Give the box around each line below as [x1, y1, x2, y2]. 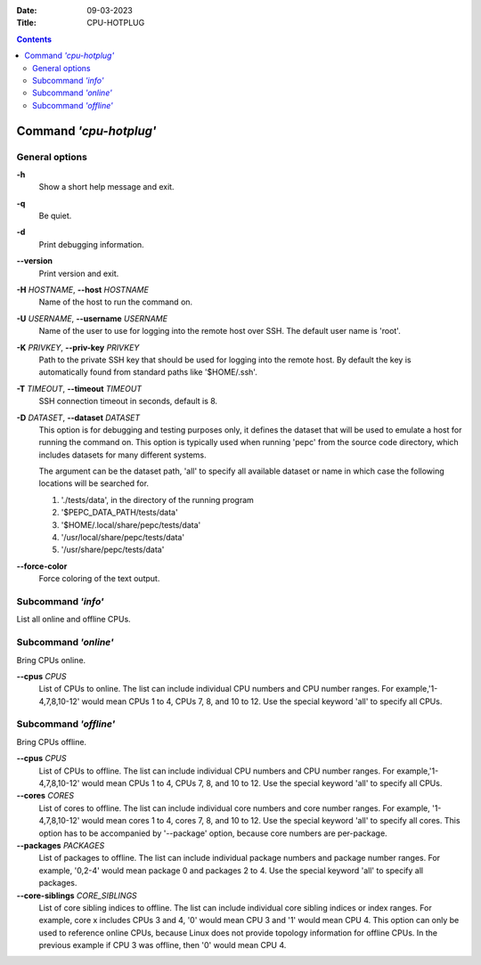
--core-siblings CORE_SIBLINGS [16, 890, 137, 901]
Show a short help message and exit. [38, 182, 175, 192]
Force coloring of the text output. [38, 573, 160, 584]
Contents [16, 34, 53, 45]
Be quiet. [38, 210, 72, 222]
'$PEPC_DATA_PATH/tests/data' [61, 507, 178, 518]
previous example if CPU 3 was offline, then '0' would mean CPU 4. [38, 940, 287, 951]
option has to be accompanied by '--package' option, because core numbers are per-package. [38, 828, 387, 839]
